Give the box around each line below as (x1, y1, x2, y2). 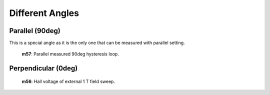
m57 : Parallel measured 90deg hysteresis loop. (21, 51, 119, 57)
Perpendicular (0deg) (9, 64, 78, 72)
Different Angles (9, 7, 79, 18)
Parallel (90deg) (9, 26, 61, 35)
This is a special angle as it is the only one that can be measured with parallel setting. (9, 40, 185, 46)
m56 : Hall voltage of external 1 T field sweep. (21, 78, 115, 84)
